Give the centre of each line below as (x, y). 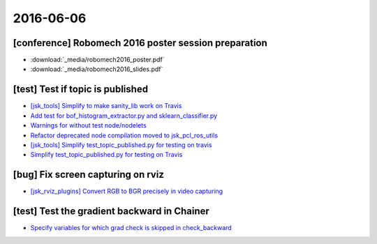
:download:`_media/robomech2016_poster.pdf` (97, 60)
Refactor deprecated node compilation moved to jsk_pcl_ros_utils (124, 135)
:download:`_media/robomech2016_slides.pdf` (97, 69)
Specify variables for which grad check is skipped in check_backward (131, 228)
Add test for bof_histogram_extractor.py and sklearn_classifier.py (124, 116)
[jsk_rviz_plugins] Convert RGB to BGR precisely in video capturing (127, 191)
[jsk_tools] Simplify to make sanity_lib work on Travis (106, 106)
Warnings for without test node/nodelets (88, 125)
